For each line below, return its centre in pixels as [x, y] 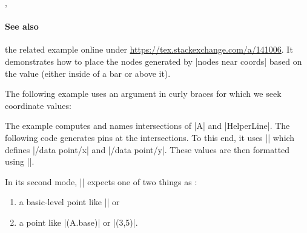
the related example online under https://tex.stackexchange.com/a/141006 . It [149, 49]
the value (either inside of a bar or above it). [88, 73]
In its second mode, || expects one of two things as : [101, 181]
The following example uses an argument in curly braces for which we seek [143, 94]
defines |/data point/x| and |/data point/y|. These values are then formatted [147, 149]
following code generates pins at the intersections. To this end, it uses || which [150, 137]
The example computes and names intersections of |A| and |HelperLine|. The [147, 126]
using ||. [20, 161]
